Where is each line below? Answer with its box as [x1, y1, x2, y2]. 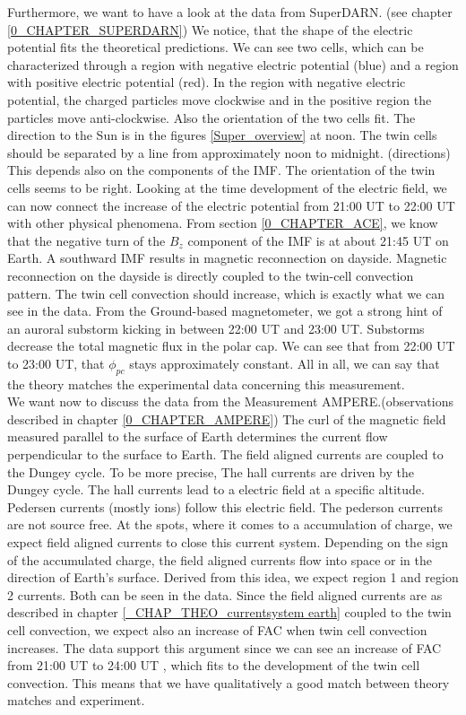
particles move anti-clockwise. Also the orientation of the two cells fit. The [7, 108, 416, 126]
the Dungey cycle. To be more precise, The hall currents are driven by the [7, 462, 414, 481]
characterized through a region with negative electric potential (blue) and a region [7, 55, 459, 74]
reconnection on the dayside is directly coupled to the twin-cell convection [7, 266, 414, 284]
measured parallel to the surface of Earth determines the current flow [7, 427, 388, 446]
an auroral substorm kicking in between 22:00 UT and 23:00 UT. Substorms [7, 318, 425, 337]
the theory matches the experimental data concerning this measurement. [7, 374, 405, 393]
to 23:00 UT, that [7, 353, 105, 372]
